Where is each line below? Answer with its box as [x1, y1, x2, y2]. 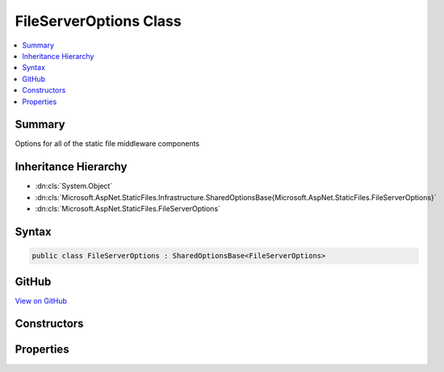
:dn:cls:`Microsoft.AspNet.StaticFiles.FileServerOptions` [35, 204, 221, 214]
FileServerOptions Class [15, 12, 182, 30]
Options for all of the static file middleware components [15, 139, 200, 148]
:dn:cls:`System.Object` [35, 182, 113, 191]
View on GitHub [15, 295, 68, 306]
